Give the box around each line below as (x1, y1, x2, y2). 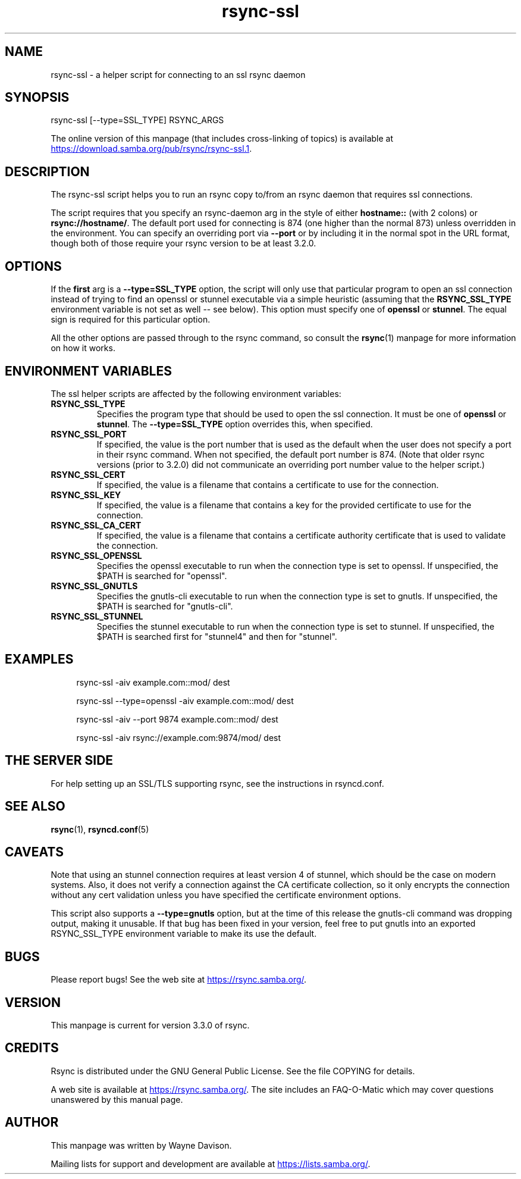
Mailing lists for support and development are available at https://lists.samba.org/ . (51, 1158, 371, 1169)
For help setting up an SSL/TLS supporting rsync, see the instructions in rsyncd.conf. (51, 778, 384, 789)
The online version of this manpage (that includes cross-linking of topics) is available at (51, 133, 394, 144)
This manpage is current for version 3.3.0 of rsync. (51, 1020, 250, 1031)
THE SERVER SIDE (5, 753, 114, 768)
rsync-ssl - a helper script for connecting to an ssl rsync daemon (51, 69, 306, 80)
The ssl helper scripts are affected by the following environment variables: (51, 388, 341, 399)
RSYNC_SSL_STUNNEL (51, 611, 143, 621)
